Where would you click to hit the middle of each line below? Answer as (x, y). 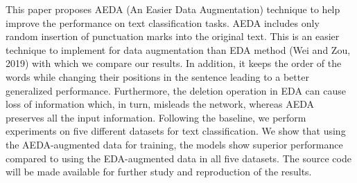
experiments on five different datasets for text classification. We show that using (176, 131)
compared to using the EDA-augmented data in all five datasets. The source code (178, 158)
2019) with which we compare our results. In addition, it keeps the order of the (174, 63)
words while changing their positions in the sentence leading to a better (157, 76)
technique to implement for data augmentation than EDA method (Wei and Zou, (178, 49)
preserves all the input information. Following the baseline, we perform (156, 117)
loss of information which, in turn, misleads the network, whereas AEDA (160, 104)
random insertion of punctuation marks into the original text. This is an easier (173, 36)
